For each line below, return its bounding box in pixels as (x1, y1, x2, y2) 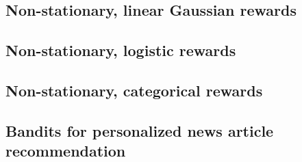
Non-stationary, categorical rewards (5, 79, 263, 100)
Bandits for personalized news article (5, 120, 274, 141)
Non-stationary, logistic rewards (5, 40, 236, 61)
